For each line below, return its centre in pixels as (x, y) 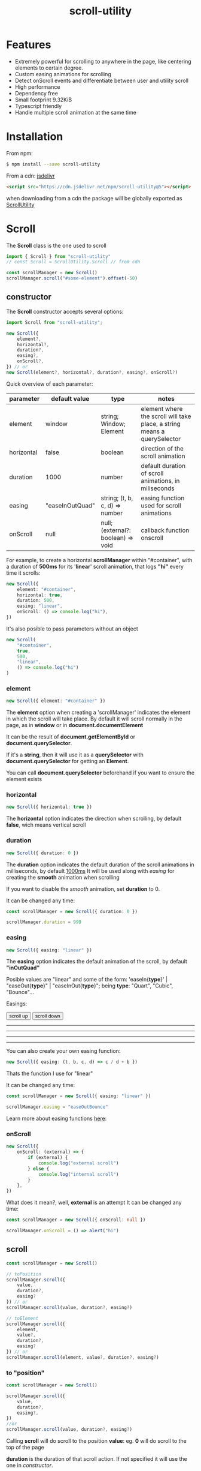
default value (70, 398)
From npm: (19, 153)
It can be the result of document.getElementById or (71, 737)
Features (29, 45)
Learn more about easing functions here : (57, 1119)
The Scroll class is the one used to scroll (56, 245)
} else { (39, 1169)
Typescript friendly (38, 106)
